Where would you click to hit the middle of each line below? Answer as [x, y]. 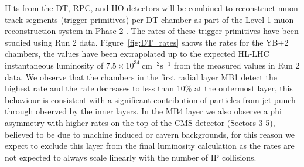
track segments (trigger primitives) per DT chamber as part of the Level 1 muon [149, 19]
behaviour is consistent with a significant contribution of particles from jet [138, 99]
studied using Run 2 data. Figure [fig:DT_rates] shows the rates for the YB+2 [147, 42]
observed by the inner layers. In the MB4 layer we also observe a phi [158, 111]
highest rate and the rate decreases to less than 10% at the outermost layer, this [149, 88]
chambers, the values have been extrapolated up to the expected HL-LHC [137, 54]
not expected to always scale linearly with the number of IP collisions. [131, 157]
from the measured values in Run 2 [237, 65]
